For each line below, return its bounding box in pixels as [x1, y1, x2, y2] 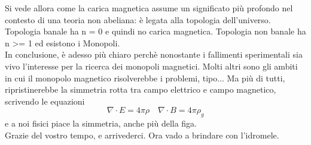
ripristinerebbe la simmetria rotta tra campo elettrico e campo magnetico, [5, 83, 276, 96]
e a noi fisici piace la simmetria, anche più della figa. [5, 117, 197, 130]
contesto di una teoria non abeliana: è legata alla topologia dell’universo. [5, 13, 271, 26]
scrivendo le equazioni [5, 94, 85, 107]
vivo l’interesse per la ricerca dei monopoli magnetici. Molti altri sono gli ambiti [5, 59, 298, 72]
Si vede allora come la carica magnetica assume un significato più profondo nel [5, 2, 293, 14]
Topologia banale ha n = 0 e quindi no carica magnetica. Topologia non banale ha [5, 25, 306, 37]
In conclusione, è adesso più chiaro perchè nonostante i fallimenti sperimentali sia [5, 48, 303, 61]
